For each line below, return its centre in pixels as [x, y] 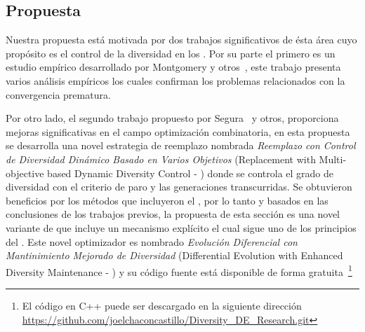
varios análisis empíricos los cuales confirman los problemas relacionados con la [175, 80]
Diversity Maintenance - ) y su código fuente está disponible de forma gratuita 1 [179, 270]
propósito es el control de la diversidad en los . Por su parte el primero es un [171, 53]
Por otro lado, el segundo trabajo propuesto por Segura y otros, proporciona [172, 118]
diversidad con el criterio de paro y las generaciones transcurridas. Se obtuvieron [179, 187]
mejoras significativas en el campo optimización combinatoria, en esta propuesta [178, 131]
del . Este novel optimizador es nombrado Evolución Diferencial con [152, 241]
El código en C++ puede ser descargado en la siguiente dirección [162, 305]
